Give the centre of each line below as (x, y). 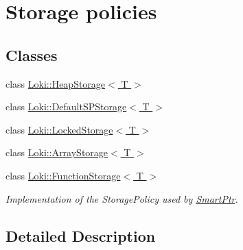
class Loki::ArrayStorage (57, 152)
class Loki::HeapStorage (56, 83)
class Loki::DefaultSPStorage (66, 107)
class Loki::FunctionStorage (63, 175)
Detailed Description (81, 235)
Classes (32, 54)
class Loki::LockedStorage (59, 129)
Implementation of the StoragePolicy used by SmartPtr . (122, 198)
